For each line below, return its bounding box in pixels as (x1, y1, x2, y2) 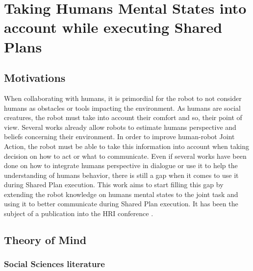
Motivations (4, 70, 66, 85)
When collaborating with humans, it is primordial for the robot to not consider (4, 93, 242, 103)
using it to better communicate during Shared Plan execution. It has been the (4, 198, 238, 209)
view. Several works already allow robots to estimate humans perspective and (4, 122, 236, 132)
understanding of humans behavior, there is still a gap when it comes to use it (4, 170, 239, 180)
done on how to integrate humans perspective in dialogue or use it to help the (4, 160, 238, 171)
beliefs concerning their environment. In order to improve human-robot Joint (4, 131, 235, 142)
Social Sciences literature (4, 258, 105, 270)
